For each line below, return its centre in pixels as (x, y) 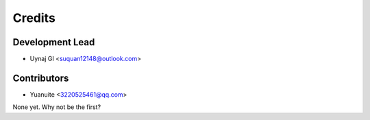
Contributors (41, 78)
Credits (34, 18)
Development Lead (54, 42)
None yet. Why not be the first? (57, 107)
